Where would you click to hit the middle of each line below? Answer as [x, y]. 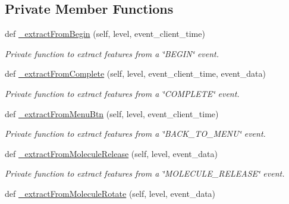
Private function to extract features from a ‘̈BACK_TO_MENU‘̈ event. [135, 134]
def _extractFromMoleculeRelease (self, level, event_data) [111, 153]
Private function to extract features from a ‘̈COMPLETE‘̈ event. [122, 93]
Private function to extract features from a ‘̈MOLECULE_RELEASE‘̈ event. [145, 173]
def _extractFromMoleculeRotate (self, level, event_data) [110, 193]
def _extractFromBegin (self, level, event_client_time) [105, 34]
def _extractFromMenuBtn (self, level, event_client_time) [112, 113]
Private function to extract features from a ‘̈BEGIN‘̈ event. [112, 53]
